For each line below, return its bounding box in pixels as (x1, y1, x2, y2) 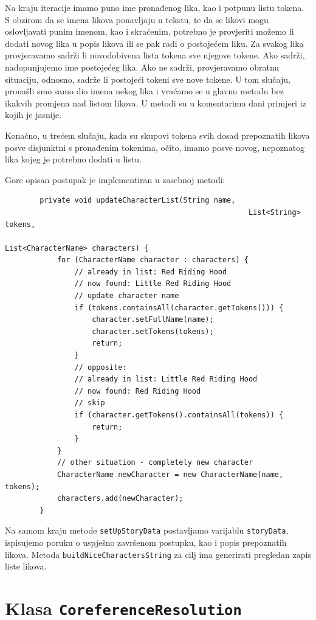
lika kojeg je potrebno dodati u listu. (5, 153, 142, 165)
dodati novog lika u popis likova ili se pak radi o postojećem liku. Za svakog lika (5, 37, 304, 49)
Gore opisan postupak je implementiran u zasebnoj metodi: (5, 173, 225, 186)
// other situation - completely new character (57, 458, 253, 467)
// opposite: (74, 363, 127, 372)
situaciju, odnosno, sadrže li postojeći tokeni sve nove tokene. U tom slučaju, (5, 72, 290, 85)
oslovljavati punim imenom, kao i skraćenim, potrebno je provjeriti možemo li (5, 25, 294, 38)
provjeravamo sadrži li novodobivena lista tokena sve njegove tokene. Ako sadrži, (5, 49, 305, 61)
